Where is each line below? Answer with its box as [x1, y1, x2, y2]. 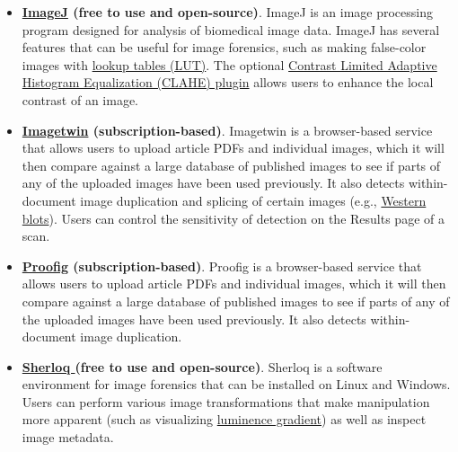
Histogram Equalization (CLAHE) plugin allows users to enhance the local [22, 73, 434, 92]
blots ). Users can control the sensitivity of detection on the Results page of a [22, 208, 445, 227]
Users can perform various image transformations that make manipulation [22, 392, 430, 411]
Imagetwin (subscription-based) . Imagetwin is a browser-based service [22, 120, 433, 139]
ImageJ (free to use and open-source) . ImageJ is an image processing [22, 3, 433, 21]
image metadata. [22, 428, 114, 447]
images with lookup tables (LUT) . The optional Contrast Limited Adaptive [22, 55, 437, 74]
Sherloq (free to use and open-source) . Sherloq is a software [22, 357, 383, 376]
